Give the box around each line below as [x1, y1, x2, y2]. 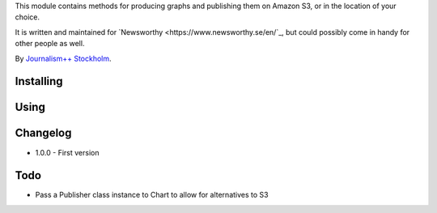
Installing [15, 75, 64, 88]
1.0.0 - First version [35, 147, 100, 157]
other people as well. [15, 39, 85, 49]
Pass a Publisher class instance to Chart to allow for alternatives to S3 [35, 190, 269, 200]
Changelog [15, 126, 72, 140]
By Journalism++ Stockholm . [15, 53, 112, 63]
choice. [15, 12, 40, 22]
